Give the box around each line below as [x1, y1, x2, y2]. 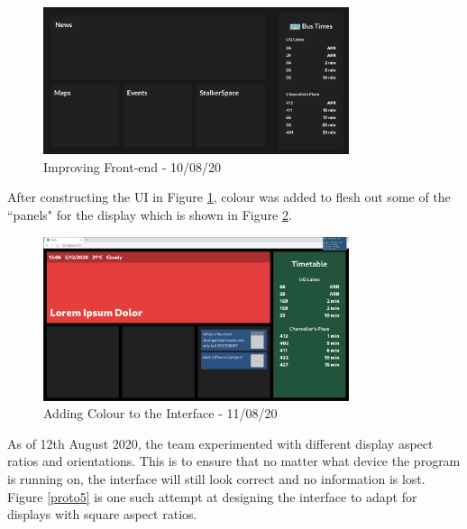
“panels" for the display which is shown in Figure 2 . [7, 205, 292, 223]
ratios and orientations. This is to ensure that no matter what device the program [7, 451, 461, 470]
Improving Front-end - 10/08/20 [43, 157, 222, 176]
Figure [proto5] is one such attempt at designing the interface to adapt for [7, 487, 417, 506]
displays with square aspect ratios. [7, 505, 197, 524]
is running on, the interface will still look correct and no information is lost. [7, 470, 426, 488]
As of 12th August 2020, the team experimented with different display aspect [7, 433, 434, 452]
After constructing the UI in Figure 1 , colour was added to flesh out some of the [7, 187, 451, 206]
